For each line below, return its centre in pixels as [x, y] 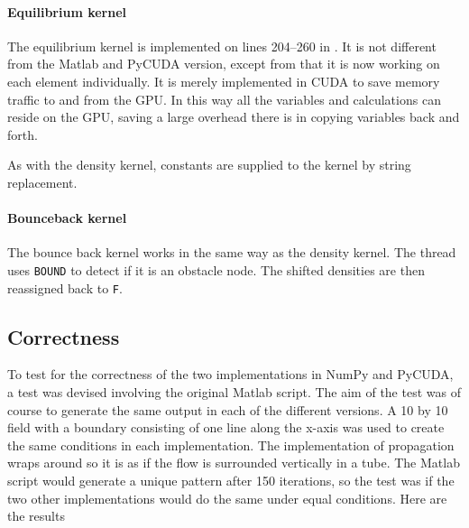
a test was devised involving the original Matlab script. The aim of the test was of [234, 392]
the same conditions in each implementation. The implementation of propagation [231, 445]
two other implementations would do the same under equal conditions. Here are [227, 498]
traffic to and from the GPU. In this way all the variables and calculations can [224, 99]
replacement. [42, 182]
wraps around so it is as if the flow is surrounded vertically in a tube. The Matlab [234, 463]
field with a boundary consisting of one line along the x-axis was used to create [226, 427]
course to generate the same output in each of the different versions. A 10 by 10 [228, 409]
